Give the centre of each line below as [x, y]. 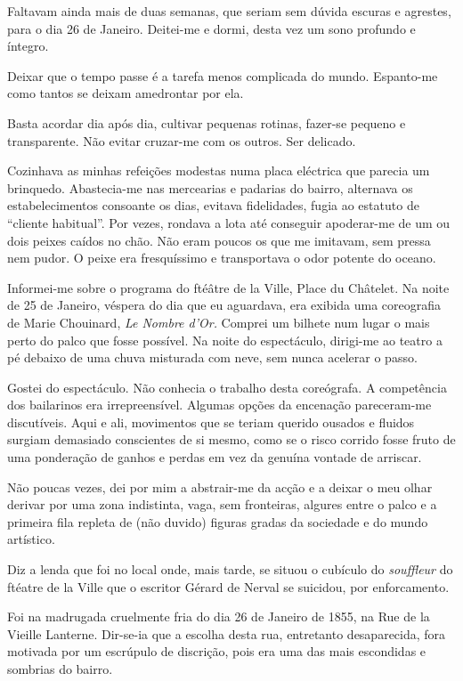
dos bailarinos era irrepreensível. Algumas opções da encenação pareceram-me [219, 405]
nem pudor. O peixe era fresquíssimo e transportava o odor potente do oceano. [222, 258]
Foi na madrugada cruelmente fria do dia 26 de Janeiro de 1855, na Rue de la [219, 616]
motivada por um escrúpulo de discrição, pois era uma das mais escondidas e [217, 651]
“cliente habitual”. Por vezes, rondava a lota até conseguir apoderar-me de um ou [229, 222]
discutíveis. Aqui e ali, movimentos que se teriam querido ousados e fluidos [211, 422]
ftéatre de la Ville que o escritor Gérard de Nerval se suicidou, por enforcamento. [228, 586]
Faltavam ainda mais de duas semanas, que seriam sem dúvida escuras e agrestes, [229, 11]
